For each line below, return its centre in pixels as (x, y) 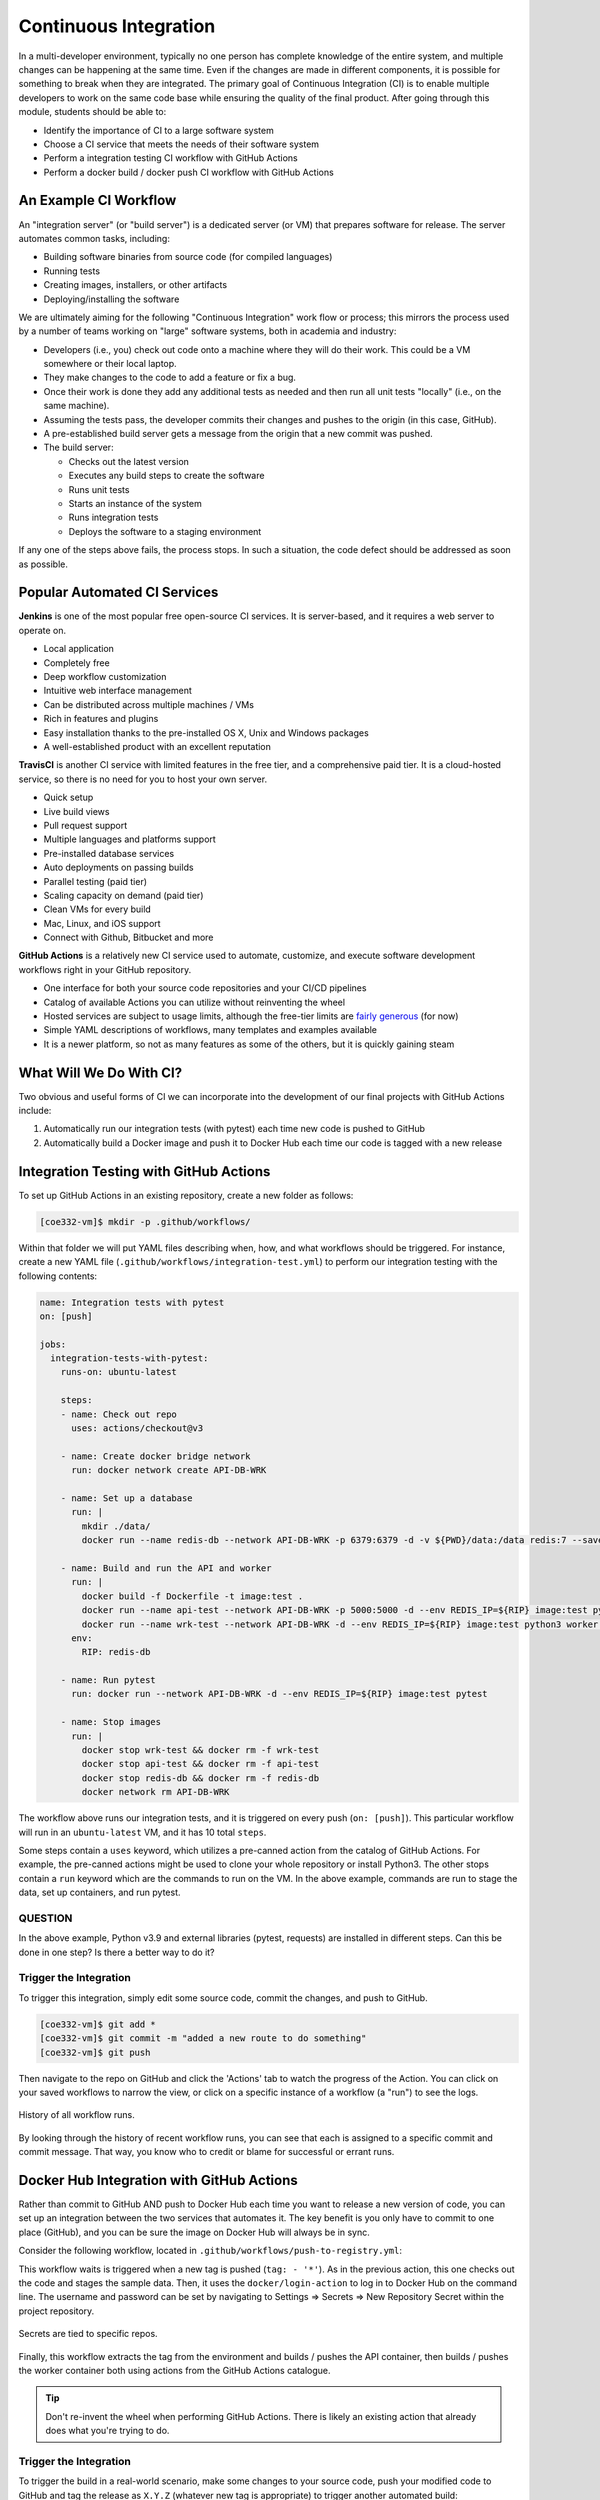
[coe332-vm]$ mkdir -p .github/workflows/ (145, 1221)
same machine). (76, 406)
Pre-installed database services (109, 853)
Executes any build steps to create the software (166, 476)
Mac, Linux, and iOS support (102, 923)
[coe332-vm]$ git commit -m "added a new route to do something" (203, 2038)
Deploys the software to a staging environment (165, 531)
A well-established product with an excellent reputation (157, 746)
